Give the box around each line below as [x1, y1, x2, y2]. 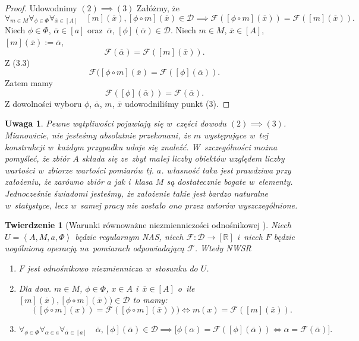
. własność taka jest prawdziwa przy [161, 163, 291, 176]
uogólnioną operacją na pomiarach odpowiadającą [5, 242, 184, 254]
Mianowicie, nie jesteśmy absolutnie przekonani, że [5, 129, 191, 141]
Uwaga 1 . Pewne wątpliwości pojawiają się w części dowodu [5, 117, 226, 130]
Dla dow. [18, 282, 52, 294]
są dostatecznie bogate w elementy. [166, 175, 293, 188]
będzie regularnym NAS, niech [75, 230, 184, 242]
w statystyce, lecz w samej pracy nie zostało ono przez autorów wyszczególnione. [5, 198, 298, 211]
